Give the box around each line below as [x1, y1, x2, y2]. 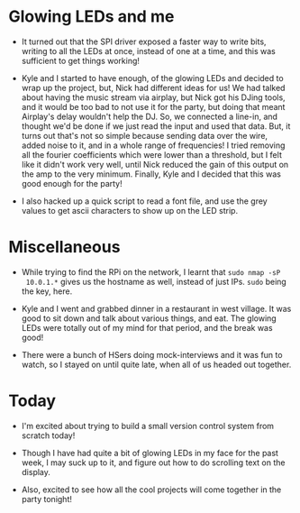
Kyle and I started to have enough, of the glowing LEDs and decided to [21, 72, 285, 83]
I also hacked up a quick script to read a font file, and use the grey [21, 196, 268, 206]
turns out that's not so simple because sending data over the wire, [21, 130, 268, 141]
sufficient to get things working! [21, 55, 141, 66]
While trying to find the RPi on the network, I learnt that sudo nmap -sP [21, 266, 281, 277]
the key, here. [21, 286, 73, 297]
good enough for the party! [21, 178, 123, 188]
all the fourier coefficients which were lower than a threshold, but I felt [21, 149, 283, 160]
